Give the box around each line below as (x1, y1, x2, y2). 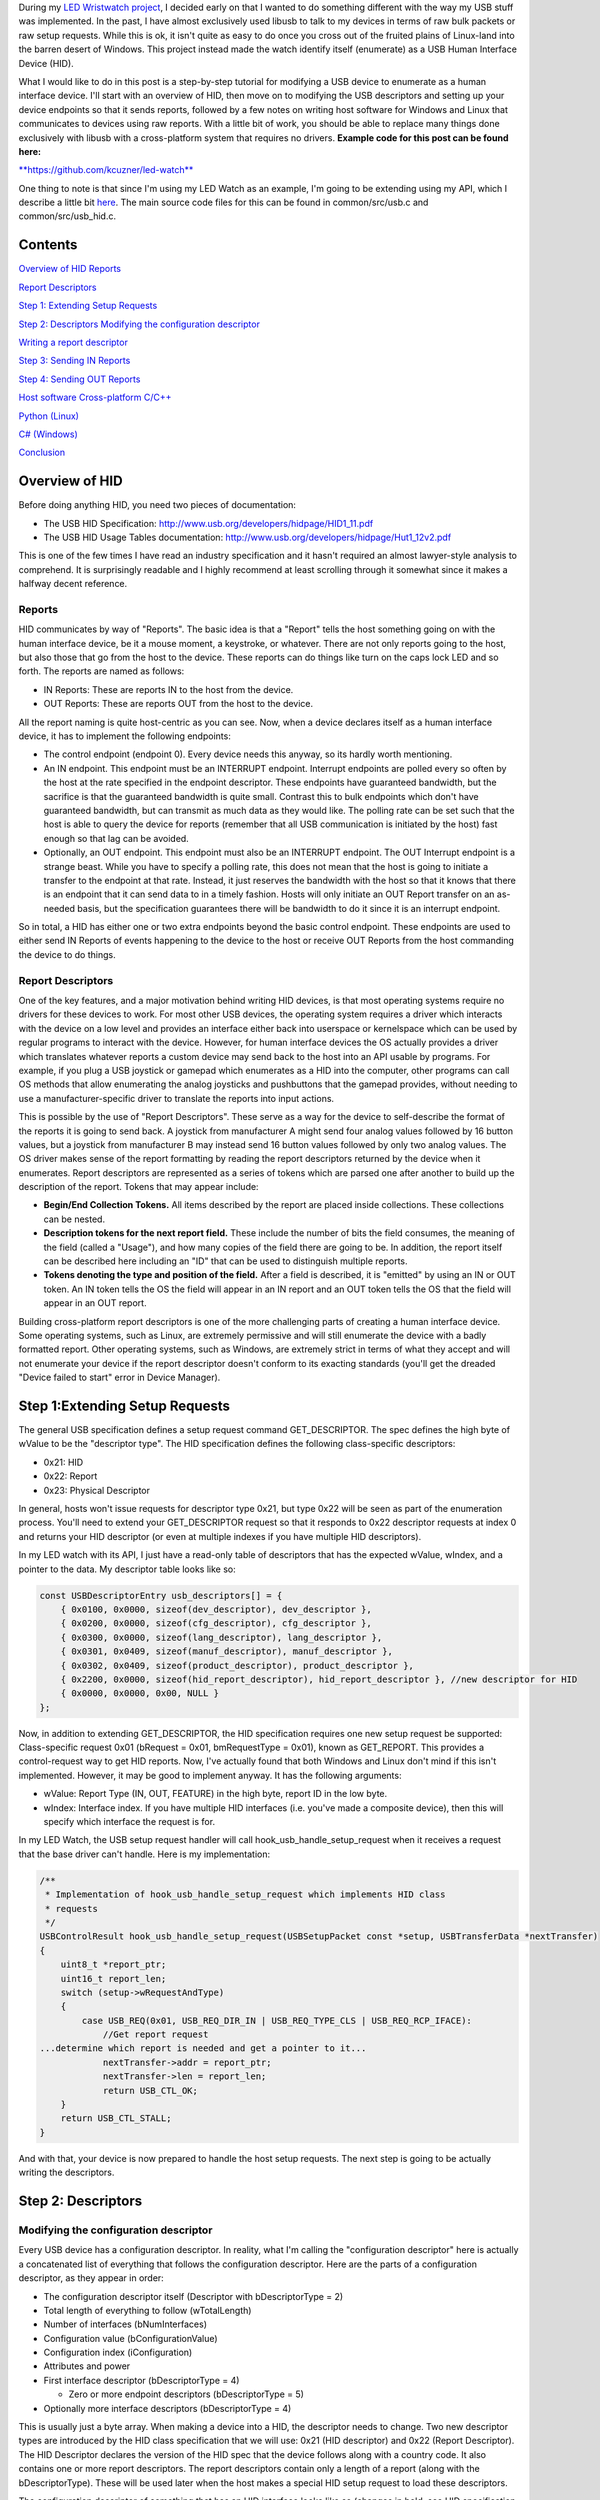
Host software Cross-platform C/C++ (18, 391, 172, 404)
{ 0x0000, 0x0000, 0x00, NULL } (60, 1688, 220, 1699)
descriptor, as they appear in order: (18, 2272, 164, 2284)
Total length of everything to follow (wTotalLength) (43, 2304, 252, 2316)
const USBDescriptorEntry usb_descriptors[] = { (39, 1590, 283, 1601)
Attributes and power (43, 2360, 131, 2372)
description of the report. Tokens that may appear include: (18, 1181, 259, 1193)
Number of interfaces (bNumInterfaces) (43, 2318, 207, 2330)
